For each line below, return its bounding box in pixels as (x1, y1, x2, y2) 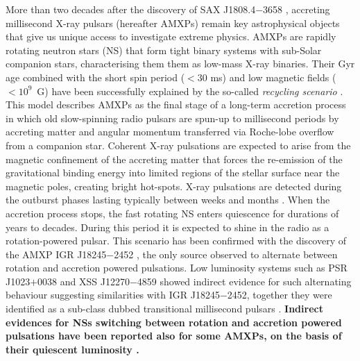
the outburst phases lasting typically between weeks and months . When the (6, 192, 330, 207)
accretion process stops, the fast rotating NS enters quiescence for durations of (6, 205, 339, 220)
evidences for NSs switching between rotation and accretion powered (6, 314, 342, 329)
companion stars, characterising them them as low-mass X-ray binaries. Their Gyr (6, 56, 355, 71)
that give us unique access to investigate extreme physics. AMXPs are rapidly (6, 29, 336, 44)
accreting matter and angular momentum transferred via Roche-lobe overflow (6, 124, 334, 139)
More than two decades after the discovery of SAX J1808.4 (6, 2, 256, 16)
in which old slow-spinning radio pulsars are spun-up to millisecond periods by (6, 110, 339, 125)
